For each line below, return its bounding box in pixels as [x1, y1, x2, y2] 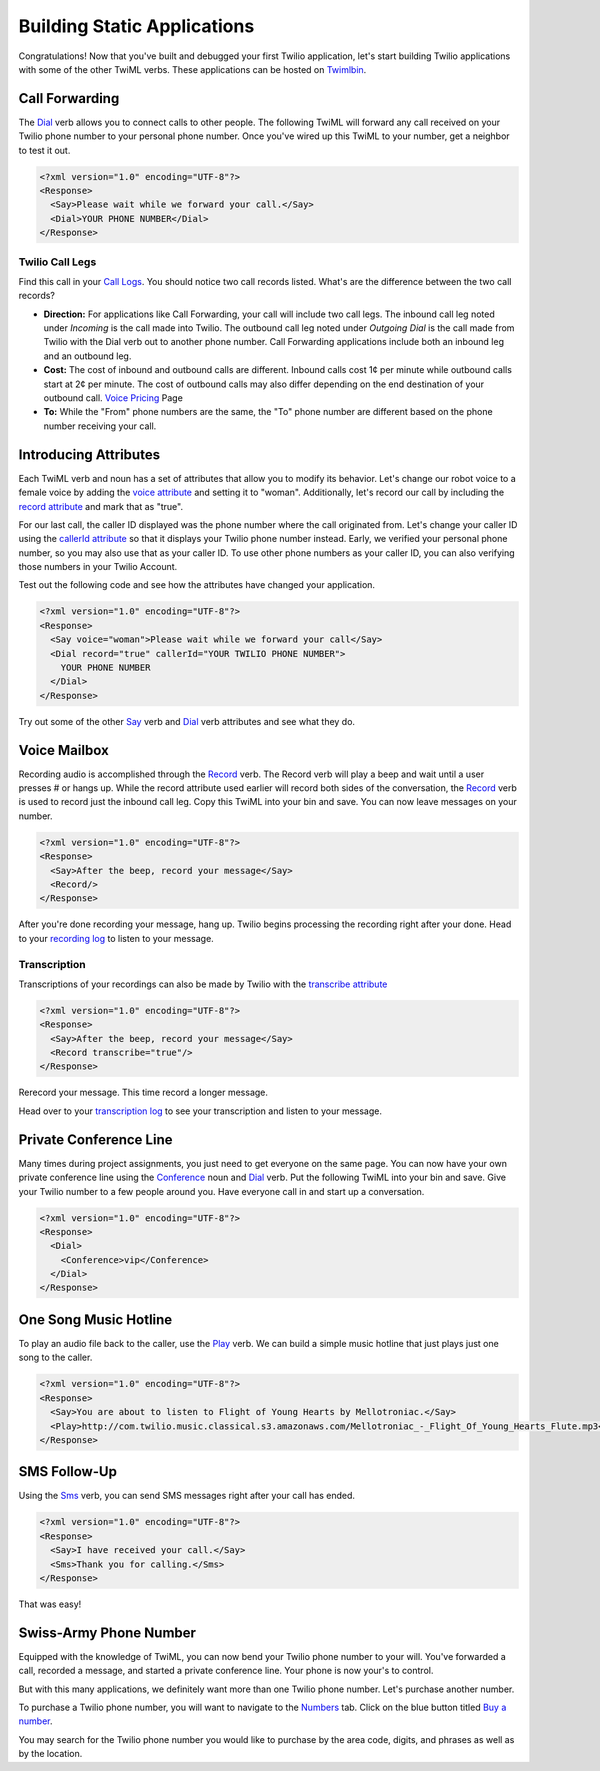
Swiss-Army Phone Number [18, 1624, 197, 1641]
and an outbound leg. [43, 350, 132, 362]
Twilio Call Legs [18, 255, 97, 269]
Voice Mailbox [18, 741, 109, 759]
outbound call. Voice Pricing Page [43, 392, 184, 404]
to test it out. [18, 144, 71, 156]
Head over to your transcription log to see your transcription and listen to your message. [18, 1105, 382, 1117]
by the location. [18, 1748, 83, 1760]
